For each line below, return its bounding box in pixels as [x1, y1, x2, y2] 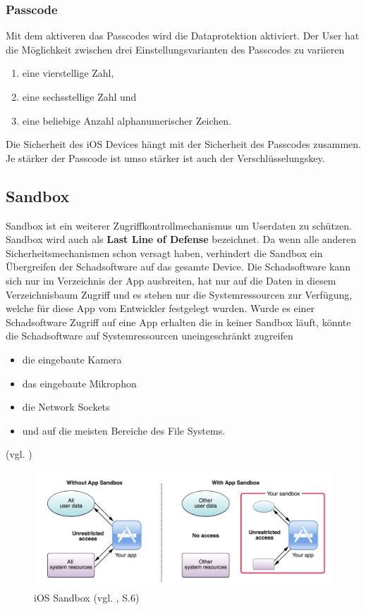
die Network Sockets [22, 399, 110, 414]
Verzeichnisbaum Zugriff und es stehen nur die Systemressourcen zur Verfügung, [6, 287, 353, 301]
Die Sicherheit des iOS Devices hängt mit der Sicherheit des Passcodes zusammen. [6, 137, 362, 151]
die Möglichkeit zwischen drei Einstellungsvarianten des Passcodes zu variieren [6, 42, 345, 56]
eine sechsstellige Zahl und [22, 89, 137, 104]
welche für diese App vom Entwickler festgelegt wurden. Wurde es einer [6, 301, 315, 316]
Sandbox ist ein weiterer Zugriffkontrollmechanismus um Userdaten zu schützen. [6, 218, 352, 232]
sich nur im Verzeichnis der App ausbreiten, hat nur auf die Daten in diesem [6, 273, 336, 287]
